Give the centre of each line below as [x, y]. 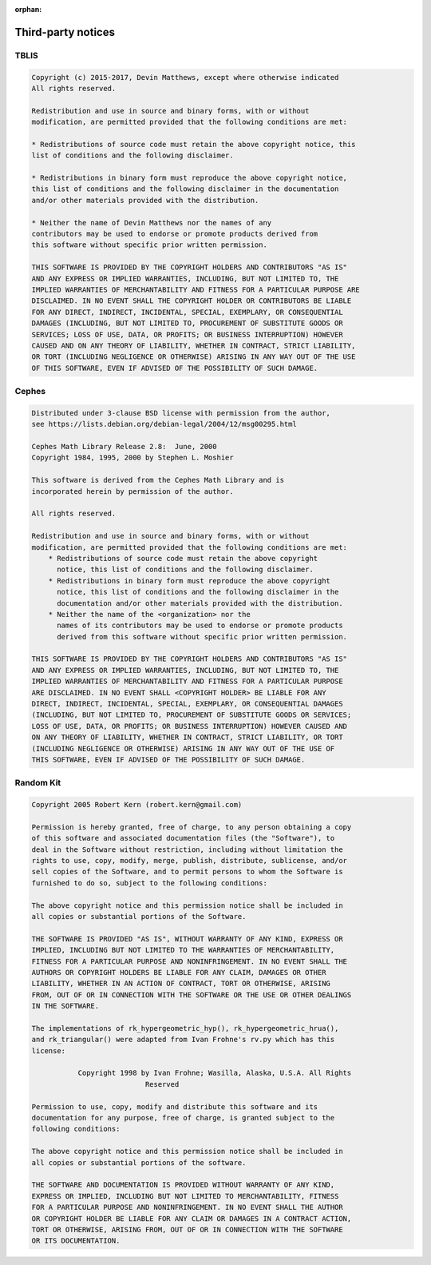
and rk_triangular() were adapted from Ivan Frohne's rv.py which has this [183, 1040]
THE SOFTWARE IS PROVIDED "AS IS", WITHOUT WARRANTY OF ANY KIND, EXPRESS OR [187, 939]
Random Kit [38, 783]
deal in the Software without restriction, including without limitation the [187, 849]
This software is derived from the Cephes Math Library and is [158, 480]
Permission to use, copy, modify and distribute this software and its [175, 1106]
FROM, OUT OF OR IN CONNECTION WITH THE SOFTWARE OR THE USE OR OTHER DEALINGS [192, 994]
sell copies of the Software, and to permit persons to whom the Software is [187, 872]
